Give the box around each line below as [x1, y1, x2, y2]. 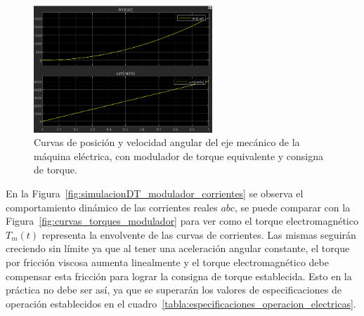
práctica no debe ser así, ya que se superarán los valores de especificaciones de [6, 282, 342, 297]
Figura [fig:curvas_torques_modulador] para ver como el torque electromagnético [6, 213, 358, 228]
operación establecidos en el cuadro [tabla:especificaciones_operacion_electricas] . [6, 296, 356, 310]
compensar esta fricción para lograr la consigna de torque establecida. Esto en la [6, 268, 352, 283]
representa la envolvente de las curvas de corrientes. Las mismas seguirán [41, 227, 356, 242]
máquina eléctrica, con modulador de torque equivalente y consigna [34, 148, 324, 163]
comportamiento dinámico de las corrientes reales [6, 199, 218, 214]
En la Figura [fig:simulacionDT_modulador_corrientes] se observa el [6, 186, 304, 201]
